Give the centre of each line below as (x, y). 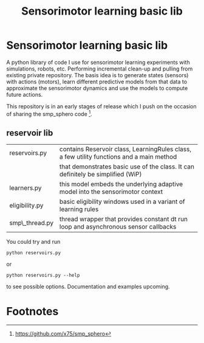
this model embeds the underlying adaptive (121, 184)
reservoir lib (30, 133)
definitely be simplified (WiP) (101, 175)
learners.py (25, 188)
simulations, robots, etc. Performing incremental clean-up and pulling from (100, 69)
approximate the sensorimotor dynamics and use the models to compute (97, 88)
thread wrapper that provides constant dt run (124, 219)
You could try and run (33, 242)
